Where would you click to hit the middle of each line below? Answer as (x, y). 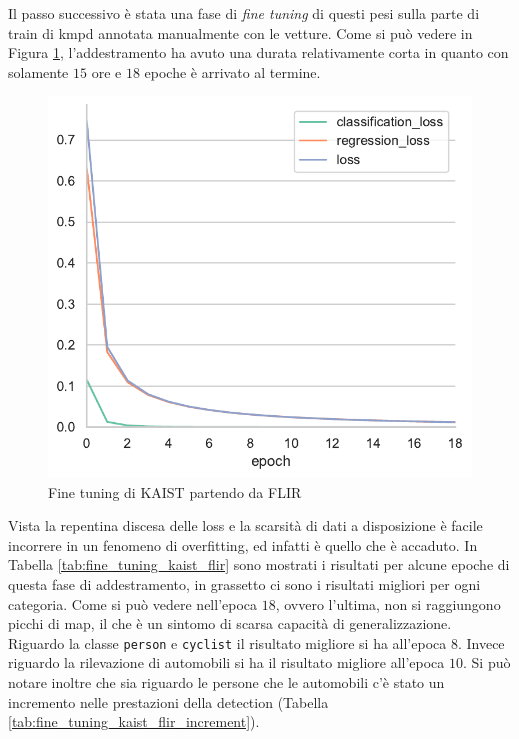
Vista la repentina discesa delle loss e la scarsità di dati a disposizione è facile (245, 525)
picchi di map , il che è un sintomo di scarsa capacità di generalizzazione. (230, 623)
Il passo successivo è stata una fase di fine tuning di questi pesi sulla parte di (244, 13)
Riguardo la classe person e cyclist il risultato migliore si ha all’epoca (227, 642)
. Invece (481, 642)
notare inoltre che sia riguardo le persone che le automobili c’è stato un (226, 681)
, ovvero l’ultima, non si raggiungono (388, 603)
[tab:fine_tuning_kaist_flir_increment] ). (134, 721)
